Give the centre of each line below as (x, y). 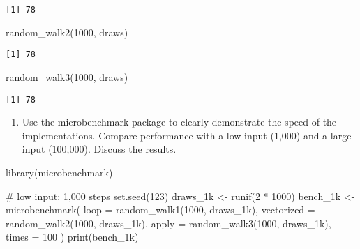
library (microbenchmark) (59, 172)
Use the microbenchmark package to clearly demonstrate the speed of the (179, 122)
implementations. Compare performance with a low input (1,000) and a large (187, 135)
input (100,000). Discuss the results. (99, 149)
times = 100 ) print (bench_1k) (72, 237)
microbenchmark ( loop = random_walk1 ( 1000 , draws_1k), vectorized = (160, 210)
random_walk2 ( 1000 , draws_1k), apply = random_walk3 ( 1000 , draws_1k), (168, 223)
